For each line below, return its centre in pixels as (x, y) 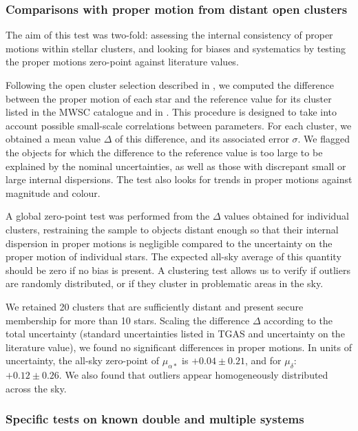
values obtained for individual (287, 216)
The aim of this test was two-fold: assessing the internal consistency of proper (169, 35)
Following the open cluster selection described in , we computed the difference (170, 85)
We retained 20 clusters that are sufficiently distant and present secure (155, 306)
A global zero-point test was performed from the (108, 216)
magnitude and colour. (53, 192)
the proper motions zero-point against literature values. (122, 62)
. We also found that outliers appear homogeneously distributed (193, 375)
